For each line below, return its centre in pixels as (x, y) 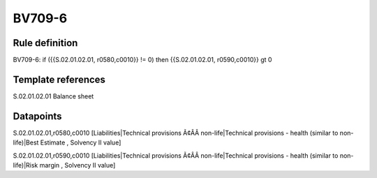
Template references (59, 79)
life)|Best (26, 142)
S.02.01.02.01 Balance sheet (53, 96)
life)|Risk (25, 165)
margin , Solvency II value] (77, 165)
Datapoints (37, 116)
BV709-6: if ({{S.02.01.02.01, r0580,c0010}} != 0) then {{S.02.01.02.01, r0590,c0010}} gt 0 (142, 60)
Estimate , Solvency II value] (81, 142)
